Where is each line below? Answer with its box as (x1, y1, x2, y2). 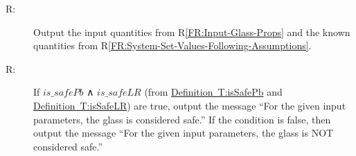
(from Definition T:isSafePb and (144, 85, 283, 99)
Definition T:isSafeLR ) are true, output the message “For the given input (33, 98, 346, 112)
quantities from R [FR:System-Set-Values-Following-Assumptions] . (33, 38, 312, 53)
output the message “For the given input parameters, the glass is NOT (33, 125, 334, 140)
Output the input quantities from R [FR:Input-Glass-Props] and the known (33, 24, 350, 39)
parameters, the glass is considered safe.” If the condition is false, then (33, 112, 331, 126)
